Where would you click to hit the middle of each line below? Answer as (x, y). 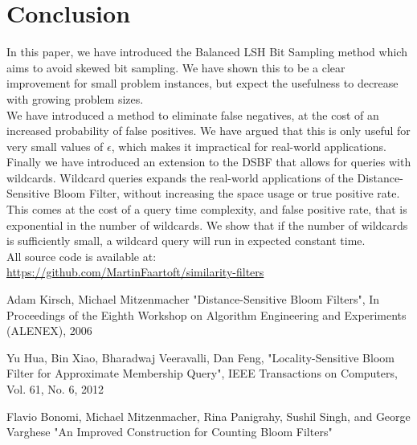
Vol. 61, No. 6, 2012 (55, 389)
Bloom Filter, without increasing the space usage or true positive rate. (227, 193)
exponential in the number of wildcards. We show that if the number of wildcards (207, 225)
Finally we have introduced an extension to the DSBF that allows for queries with (209, 162)
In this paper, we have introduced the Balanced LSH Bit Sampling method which (207, 52)
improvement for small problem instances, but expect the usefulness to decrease (202, 83)
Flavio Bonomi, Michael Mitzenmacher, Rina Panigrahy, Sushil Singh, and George (208, 416)
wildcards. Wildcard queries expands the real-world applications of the (180, 177)
